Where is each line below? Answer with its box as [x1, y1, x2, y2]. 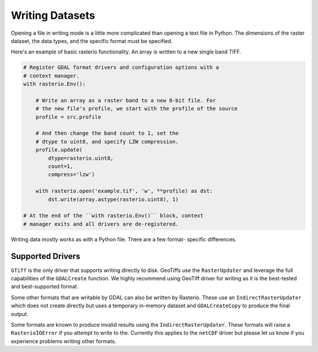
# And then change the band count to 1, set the [35, 130, 179, 137]
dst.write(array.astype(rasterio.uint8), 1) [48, 196, 179, 202]
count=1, [48, 163, 74, 170]
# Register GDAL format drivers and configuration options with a [23, 64, 219, 71]
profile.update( [35, 147, 82, 153]
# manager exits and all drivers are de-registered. [23, 221, 179, 227]
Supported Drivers [11, 251, 81, 261]
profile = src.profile [35, 114, 101, 120]
